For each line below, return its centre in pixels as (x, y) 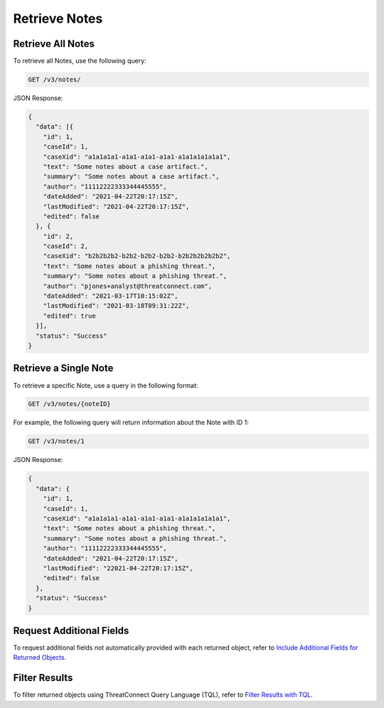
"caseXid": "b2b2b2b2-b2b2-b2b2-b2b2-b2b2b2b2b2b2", (137, 256)
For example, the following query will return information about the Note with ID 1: (131, 422)
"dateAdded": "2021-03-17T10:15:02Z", (111, 296)
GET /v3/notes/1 (57, 441)
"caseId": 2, (66, 246)
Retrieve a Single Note (63, 369)
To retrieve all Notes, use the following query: (80, 61)
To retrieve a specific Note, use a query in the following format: (106, 385)
